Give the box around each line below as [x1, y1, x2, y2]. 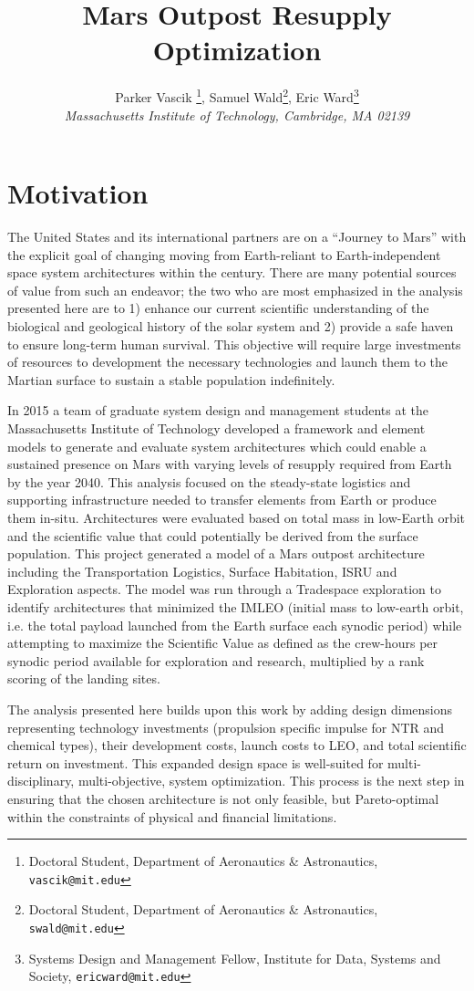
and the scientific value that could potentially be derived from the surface [7, 526, 418, 545]
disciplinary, [7, 771, 75, 790]
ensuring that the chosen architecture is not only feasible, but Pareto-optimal [7, 788, 439, 808]
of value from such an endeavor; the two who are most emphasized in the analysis [7, 280, 463, 299]
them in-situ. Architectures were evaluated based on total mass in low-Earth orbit [7, 508, 466, 527]
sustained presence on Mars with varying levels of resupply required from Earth [7, 454, 452, 474]
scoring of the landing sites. [7, 669, 160, 688]
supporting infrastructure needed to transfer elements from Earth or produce [7, 490, 437, 509]
